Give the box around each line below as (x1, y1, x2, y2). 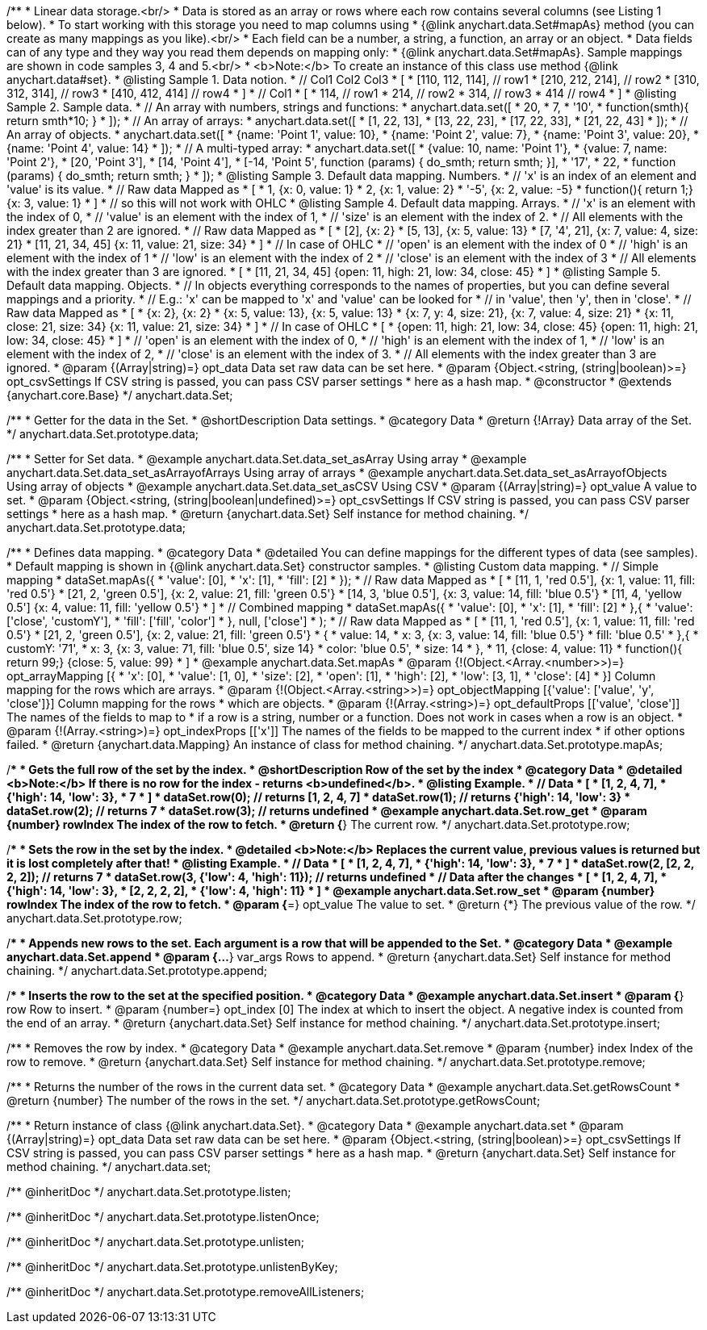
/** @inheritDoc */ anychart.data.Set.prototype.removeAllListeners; (6, 1285, 365, 1299)
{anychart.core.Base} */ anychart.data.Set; (6, 388, 233, 402)
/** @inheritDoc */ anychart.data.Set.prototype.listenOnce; (6, 1210, 320, 1223)
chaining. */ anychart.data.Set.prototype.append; (6, 964, 268, 977)
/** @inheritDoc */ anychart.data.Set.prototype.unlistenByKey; (6, 1260, 338, 1274)
